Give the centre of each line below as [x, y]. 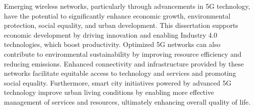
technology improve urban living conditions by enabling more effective [109, 92]
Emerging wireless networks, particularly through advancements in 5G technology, [127, 6]
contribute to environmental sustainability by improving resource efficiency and [123, 54]
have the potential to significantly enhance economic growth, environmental [117, 15]
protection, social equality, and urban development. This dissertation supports [121, 25]
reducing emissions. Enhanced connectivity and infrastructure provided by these [124, 63]
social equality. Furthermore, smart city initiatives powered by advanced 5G [118, 82]
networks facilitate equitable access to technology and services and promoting [120, 73]
